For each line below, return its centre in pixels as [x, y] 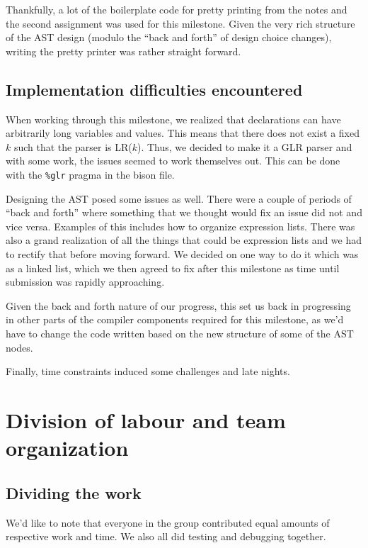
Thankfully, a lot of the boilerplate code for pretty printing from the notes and [177, 9]
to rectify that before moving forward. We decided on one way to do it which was [182, 253]
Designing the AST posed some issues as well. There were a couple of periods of [179, 198]
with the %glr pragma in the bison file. [90, 174]
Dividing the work [74, 492]
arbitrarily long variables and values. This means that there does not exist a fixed [183, 133]
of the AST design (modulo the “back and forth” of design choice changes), [169, 37]
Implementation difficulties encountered [154, 89]
